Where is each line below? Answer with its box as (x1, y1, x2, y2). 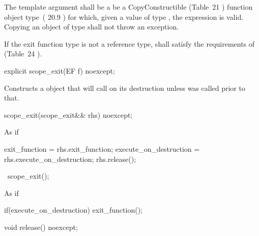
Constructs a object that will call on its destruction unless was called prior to (4, 82, 245, 93)
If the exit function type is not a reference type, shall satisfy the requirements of (4, 38, 255, 49)
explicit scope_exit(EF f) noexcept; (4, 65, 115, 76)
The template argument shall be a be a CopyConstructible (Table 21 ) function (4, 2, 253, 12)
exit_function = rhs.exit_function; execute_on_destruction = (4, 143, 200, 154)
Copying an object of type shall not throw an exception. (4, 21, 179, 32)
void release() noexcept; (4, 221, 78, 232)
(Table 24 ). (4, 48, 42, 59)
